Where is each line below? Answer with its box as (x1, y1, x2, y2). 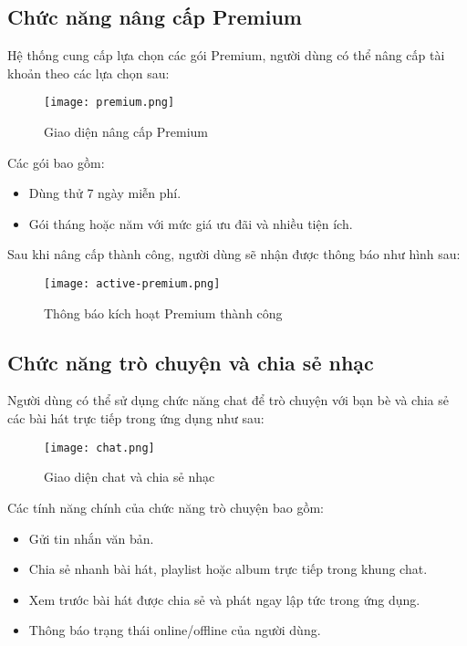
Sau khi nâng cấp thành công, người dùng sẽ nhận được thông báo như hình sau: (7, 245, 461, 264)
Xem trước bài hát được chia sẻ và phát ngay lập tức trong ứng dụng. (28, 589, 420, 609)
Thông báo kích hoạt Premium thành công (44, 303, 283, 322)
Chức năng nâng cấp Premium (7, 3, 302, 31)
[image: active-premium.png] (44, 277, 221, 291)
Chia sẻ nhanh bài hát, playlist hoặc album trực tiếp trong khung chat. (28, 559, 428, 578)
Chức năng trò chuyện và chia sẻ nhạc (7, 348, 374, 376)
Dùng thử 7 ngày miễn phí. (28, 183, 182, 203)
